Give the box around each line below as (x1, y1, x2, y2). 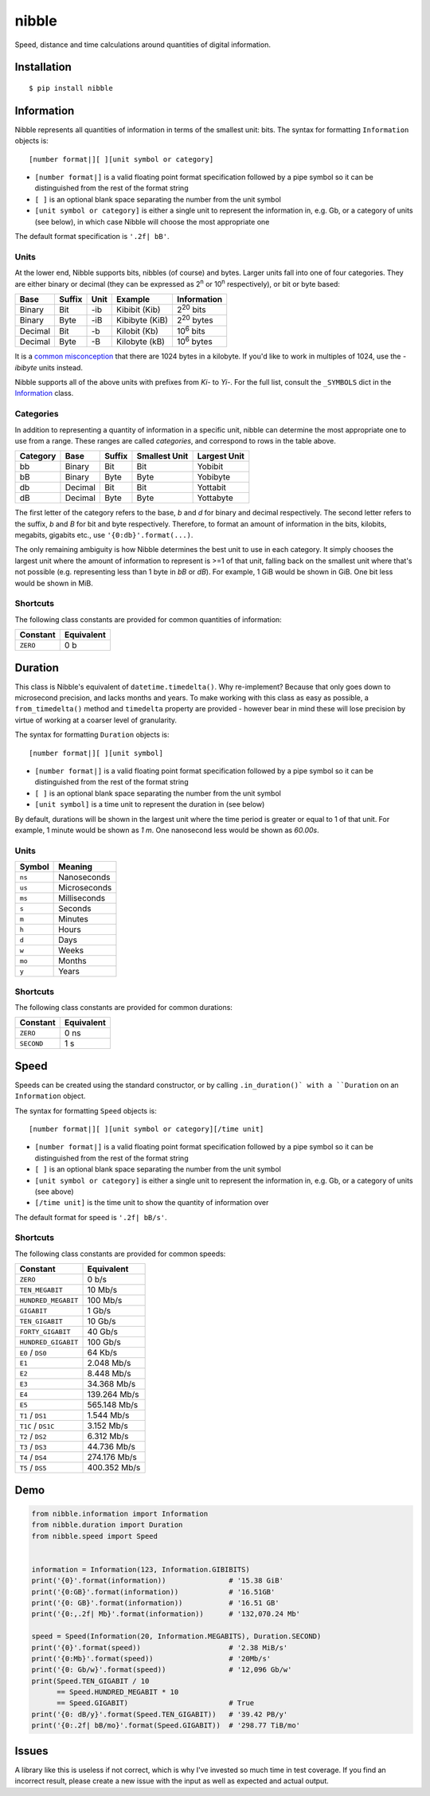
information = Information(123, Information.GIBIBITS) (31, 1565, 250, 1574)
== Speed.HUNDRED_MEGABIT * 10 (57, 1688, 179, 1696)
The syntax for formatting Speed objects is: (14, 1105, 157, 1115)
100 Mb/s (87, 1295, 123, 1306)
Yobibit (197, 461, 224, 472)
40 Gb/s (87, 1326, 119, 1337)
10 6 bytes (176, 335, 213, 347)
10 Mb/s (87, 1285, 118, 1296)
